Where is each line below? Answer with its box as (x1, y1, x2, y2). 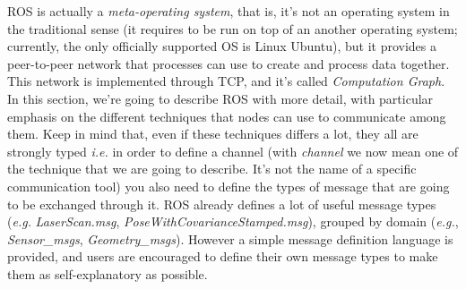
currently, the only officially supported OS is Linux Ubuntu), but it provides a (7, 37, 436, 55)
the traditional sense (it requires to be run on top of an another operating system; (7, 19, 458, 38)
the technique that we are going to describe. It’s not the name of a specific (7, 159, 417, 178)
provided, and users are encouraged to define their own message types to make (7, 247, 438, 266)
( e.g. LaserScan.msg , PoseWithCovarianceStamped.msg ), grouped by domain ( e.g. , (7, 212, 459, 231)
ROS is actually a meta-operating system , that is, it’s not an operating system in (7, 2, 450, 20)
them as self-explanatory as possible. (7, 264, 208, 283)
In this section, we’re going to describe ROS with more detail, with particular (7, 89, 434, 107)
